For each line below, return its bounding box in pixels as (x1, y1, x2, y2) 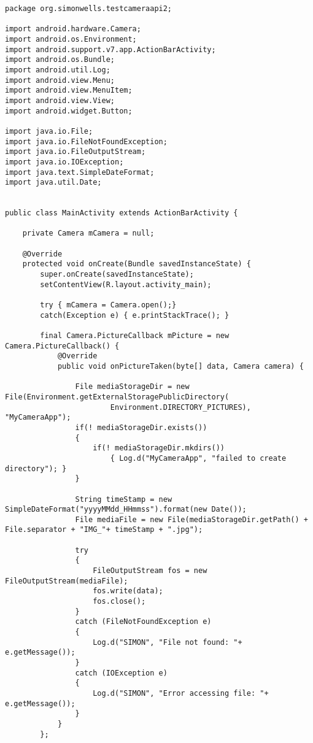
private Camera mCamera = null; (22, 229, 155, 238)
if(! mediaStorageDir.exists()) (75, 423, 207, 432)
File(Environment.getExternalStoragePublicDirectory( (5, 392, 230, 401)
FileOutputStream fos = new (93, 566, 207, 576)
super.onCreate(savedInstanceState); (40, 270, 194, 279)
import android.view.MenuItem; (5, 86, 133, 95)
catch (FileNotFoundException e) (75, 617, 212, 626)
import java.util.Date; (5, 178, 102, 187)
